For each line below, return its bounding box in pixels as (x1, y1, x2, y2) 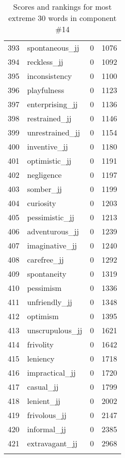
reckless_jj (27, 56, 63, 67)
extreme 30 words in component (8, 12, 117, 23)
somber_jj (27, 183, 62, 194)
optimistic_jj (27, 155, 72, 166)
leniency (27, 353, 55, 364)
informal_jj (27, 423, 66, 435)
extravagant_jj (27, 438, 78, 449)
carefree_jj (27, 254, 64, 265)
